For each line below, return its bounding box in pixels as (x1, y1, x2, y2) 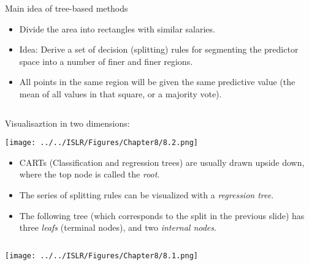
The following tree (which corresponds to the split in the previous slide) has (19, 209, 305, 222)
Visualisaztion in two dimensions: (5, 116, 130, 129)
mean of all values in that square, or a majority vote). (19, 87, 222, 100)
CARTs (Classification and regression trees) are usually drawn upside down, (19, 155, 305, 168)
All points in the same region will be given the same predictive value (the (19, 75, 296, 88)
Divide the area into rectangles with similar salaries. (19, 22, 215, 35)
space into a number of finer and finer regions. (19, 54, 193, 67)
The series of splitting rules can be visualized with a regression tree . (19, 188, 274, 201)
